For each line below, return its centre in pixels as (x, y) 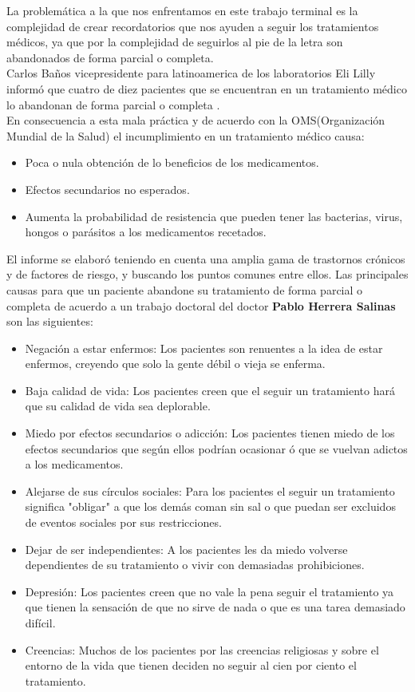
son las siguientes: (50, 321)
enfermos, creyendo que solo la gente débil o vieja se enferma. (175, 364)
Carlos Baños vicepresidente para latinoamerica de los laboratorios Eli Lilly (191, 73)
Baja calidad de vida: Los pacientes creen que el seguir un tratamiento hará (210, 390)
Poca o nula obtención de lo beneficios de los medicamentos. (172, 162)
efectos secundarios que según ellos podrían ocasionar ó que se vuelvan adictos (216, 448)
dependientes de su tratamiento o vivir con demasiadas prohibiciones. (195, 565)
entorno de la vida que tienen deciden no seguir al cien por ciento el (191, 665)
